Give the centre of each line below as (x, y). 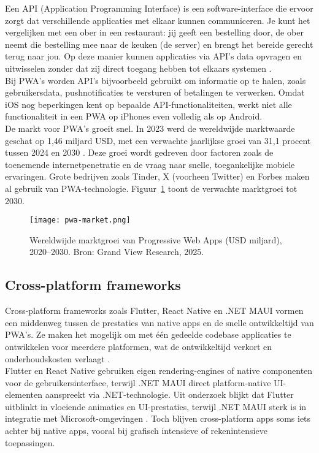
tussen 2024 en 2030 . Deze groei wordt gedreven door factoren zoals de (139, 152)
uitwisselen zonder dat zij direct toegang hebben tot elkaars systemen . (138, 68)
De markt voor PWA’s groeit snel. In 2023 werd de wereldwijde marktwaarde (150, 128)
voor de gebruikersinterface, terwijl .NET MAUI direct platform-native (138, 382)
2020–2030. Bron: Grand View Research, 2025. (117, 252)
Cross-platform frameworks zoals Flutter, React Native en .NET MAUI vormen (154, 310)
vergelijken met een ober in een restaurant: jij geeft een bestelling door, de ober (154, 32)
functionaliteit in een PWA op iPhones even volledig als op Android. (134, 116)
